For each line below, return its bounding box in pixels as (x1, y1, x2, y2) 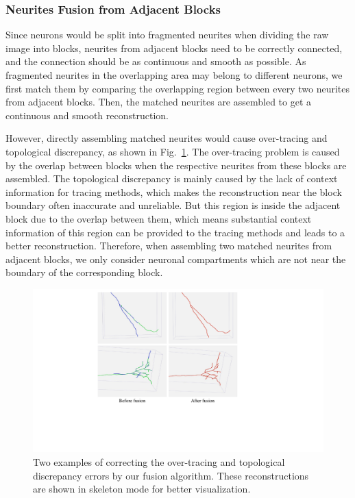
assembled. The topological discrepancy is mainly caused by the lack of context (5, 171, 338, 186)
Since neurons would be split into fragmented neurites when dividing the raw (5, 27, 329, 42)
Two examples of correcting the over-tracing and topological (33, 455, 285, 469)
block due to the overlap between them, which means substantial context (5, 211, 312, 225)
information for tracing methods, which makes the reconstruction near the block (5, 184, 342, 199)
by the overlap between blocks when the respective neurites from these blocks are (5, 158, 347, 172)
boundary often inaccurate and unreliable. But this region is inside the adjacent (5, 198, 341, 212)
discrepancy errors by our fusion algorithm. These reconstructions (33, 468, 309, 482)
